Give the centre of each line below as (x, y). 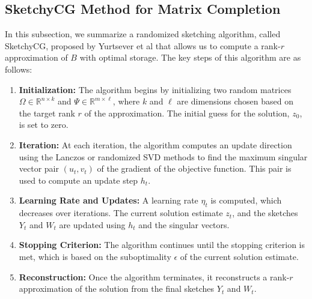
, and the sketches (265, 213)
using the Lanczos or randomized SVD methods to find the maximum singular (163, 156)
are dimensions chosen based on (235, 101)
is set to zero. (44, 125)
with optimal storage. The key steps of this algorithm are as (190, 57)
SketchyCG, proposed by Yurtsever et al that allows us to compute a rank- (143, 45)
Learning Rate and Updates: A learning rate (109, 200)
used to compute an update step (78, 180)
